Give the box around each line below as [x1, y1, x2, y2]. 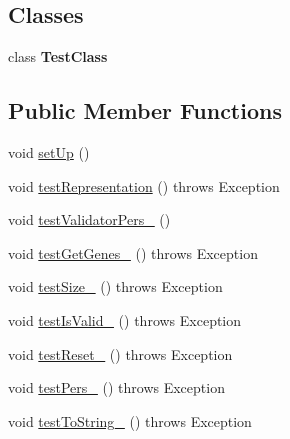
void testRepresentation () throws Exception [8, 175, 280, 196]
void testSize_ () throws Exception [8, 276, 223, 297]
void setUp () [8, 142, 90, 162]
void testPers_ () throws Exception [8, 377, 225, 398]
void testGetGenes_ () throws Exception [8, 242, 258, 263]
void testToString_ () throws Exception [8, 410, 252, 431]
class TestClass [8, 46, 108, 67]
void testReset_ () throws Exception [8, 343, 233, 364]
